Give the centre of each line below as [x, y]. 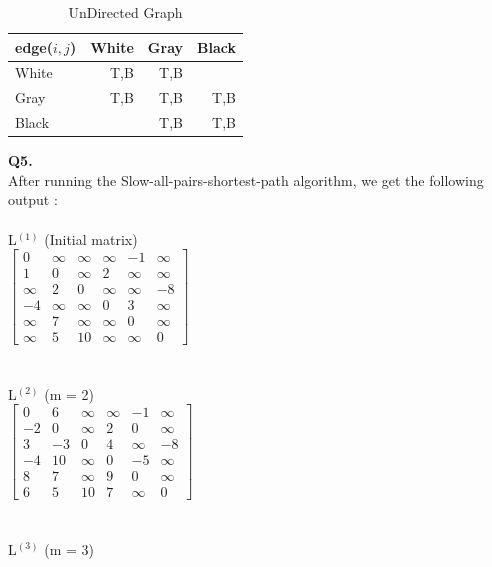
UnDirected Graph [125, 12]
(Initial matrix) [91, 238]
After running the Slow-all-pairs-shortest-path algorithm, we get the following [246, 179]
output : [33, 199]
